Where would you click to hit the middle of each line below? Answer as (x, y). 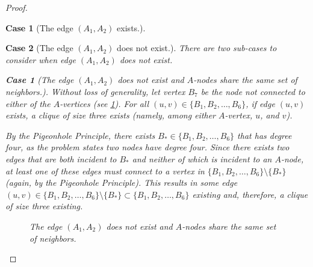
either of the (28, 103)
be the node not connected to (253, 91)
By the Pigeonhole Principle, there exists (80, 135)
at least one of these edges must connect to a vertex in (105, 170)
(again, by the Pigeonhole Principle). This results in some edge (122, 183)
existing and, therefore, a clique (250, 194)
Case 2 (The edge (39, 48)
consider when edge (41, 59)
